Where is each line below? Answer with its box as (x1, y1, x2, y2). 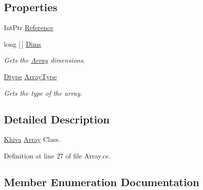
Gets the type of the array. (4, 87, 82, 98)
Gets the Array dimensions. (4, 55, 85, 65)
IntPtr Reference (4, 22, 53, 33)
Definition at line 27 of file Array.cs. (4, 150, 110, 160)
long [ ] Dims (4, 38, 41, 49)
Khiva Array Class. (4, 134, 61, 144)
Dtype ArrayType (4, 71, 57, 81)
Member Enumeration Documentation (4, 174, 200, 189)
